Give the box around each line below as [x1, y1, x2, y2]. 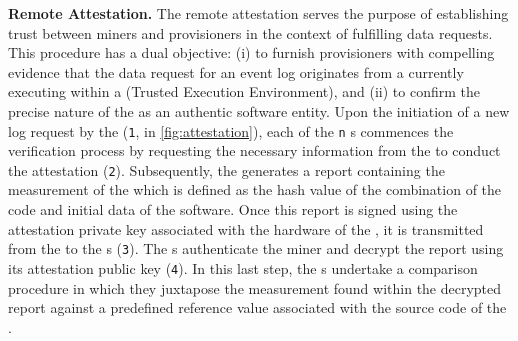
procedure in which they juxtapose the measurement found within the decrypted [8, 277, 502, 298]
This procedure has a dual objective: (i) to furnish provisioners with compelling [8, 42, 495, 63]
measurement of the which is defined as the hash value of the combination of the [8, 179, 502, 200]
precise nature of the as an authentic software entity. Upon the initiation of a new [8, 100, 510, 121]
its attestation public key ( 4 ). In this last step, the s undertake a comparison [8, 257, 478, 278]
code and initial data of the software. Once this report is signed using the [8, 199, 458, 220]
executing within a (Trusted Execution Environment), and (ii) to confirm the [8, 81, 480, 102]
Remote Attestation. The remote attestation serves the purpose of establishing [8, 3, 509, 23]
